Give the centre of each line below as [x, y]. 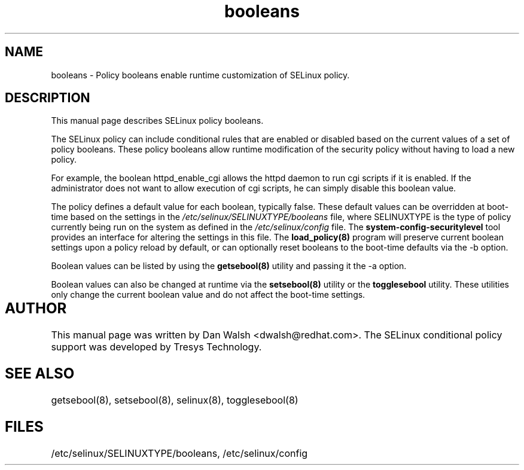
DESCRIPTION [48, 98]
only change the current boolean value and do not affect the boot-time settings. [208, 295]
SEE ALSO [40, 374]
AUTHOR [36, 309]
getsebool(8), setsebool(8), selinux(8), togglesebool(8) [175, 400]
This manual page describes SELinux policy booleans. [157, 121]
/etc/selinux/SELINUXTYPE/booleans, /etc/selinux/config [179, 453]
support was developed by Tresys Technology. [156, 347]
